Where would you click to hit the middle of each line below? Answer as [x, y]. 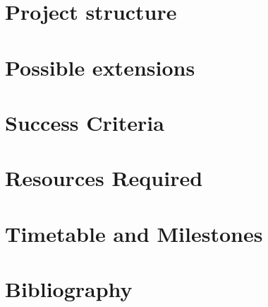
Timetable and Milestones [134, 233]
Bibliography [69, 289]
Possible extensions [100, 67]
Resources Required [104, 178]
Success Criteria [85, 122]
